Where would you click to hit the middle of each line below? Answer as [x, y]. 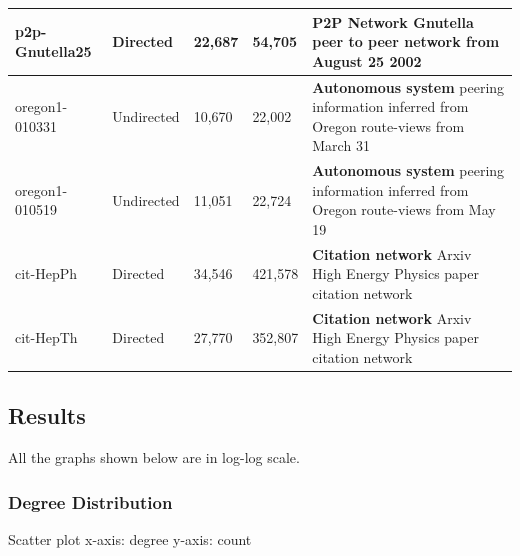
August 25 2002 [367, 60]
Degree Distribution [90, 501]
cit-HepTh [46, 337]
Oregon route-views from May [404, 209]
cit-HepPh [46, 273]
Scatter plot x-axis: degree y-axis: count [130, 539]
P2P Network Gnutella [393, 21]
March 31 [341, 145]
